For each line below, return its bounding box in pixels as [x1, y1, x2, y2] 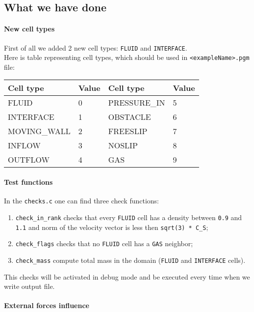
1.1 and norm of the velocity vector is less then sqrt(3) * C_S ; [15, 222, 208, 232]
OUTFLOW [8, 154, 50, 166]
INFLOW [8, 140, 41, 151]
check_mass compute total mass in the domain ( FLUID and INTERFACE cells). [15, 255, 246, 265]
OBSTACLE [108, 111, 151, 123]
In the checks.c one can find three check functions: [4, 196, 159, 206]
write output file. [4, 281, 55, 291]
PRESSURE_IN [108, 97, 165, 109]
